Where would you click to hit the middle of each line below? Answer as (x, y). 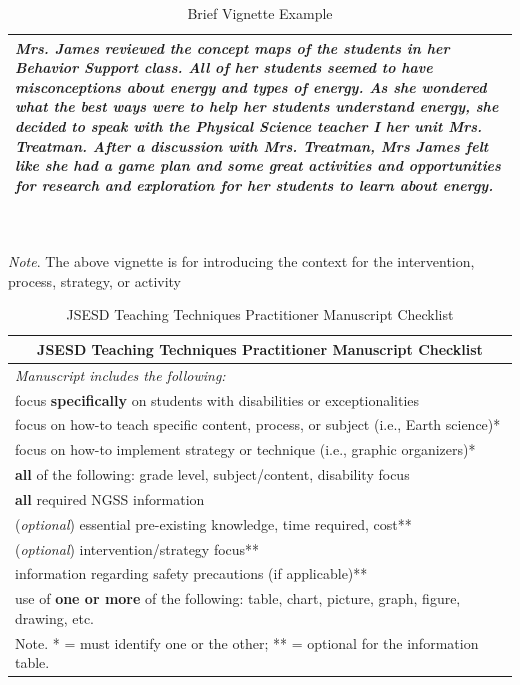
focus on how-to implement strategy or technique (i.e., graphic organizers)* (245, 449)
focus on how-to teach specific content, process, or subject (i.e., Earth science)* (258, 424)
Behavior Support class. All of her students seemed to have (224, 67)
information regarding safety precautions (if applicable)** (191, 573)
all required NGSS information (110, 498)
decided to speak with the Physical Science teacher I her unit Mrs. (249, 125)
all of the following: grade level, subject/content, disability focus (212, 474)
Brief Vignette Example (260, 13)
